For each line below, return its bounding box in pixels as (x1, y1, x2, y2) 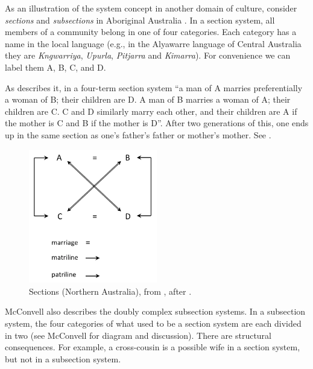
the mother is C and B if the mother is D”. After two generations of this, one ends (5, 117, 309, 129)
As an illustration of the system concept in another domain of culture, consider (5, 2, 297, 14)
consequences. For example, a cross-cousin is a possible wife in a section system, (5, 341, 300, 353)
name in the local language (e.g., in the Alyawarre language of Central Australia (5, 37, 302, 50)
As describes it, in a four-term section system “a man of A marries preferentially (5, 81, 303, 94)
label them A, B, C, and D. (5, 60, 106, 73)
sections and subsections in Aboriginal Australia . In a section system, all (5, 13, 275, 26)
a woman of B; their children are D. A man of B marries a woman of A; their (5, 93, 291, 106)
